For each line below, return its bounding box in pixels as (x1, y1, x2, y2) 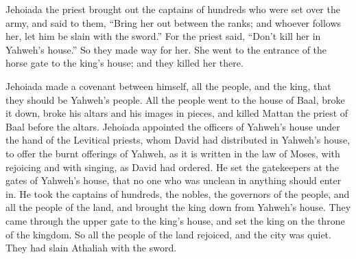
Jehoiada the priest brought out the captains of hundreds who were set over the (5, 2, 340, 16)
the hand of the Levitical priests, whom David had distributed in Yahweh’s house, (5, 133, 351, 147)
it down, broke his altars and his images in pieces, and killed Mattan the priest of (5, 106, 348, 120)
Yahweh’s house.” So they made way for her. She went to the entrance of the (5, 42, 327, 56)
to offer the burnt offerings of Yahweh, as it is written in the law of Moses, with (5, 146, 340, 160)
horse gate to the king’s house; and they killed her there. (5, 56, 244, 70)
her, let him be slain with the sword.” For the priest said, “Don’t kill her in (5, 29, 321, 43)
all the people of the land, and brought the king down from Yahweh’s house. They (5, 200, 351, 214)
